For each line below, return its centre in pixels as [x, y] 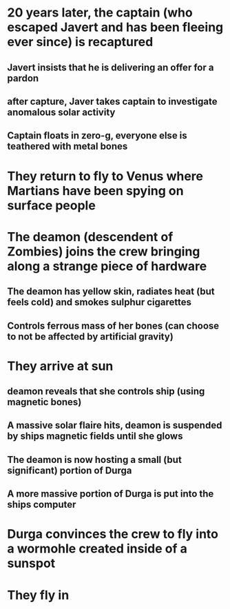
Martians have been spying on [95, 190]
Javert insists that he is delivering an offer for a [111, 67]
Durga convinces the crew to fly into [113, 534]
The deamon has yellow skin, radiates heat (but [111, 292]
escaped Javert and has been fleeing [115, 27]
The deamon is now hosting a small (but [95, 460]
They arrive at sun [60, 366]
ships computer [42, 505]
